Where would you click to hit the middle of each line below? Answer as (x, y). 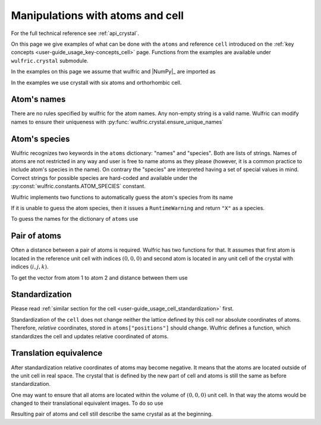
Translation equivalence (57, 353)
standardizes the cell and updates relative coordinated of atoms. (90, 336)
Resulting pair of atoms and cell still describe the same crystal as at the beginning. (112, 414)
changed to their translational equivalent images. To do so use (87, 403)
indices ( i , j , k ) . (30, 267)
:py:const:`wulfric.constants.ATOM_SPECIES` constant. (78, 186)
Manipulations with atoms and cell (97, 15)
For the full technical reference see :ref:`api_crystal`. (75, 33)
